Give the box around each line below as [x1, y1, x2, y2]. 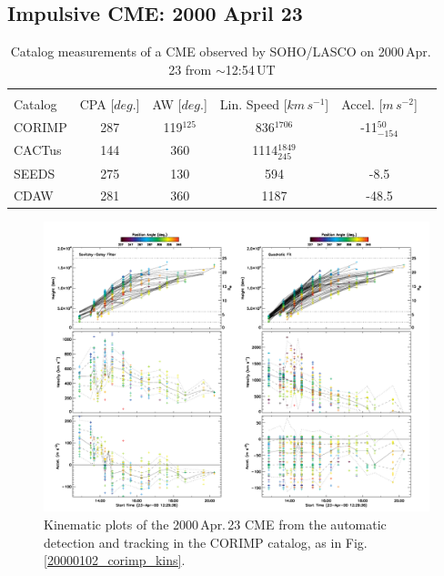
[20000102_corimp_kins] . [44, 550, 186, 570]
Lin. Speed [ [219, 94, 288, 113]
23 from [168, 59, 212, 78]
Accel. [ [341, 94, 383, 113]
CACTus [14, 140, 62, 159]
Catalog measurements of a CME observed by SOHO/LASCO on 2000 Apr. [10, 42, 431, 61]
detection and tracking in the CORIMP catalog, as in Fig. [44, 532, 368, 551]
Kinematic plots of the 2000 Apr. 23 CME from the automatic [44, 515, 387, 534]
